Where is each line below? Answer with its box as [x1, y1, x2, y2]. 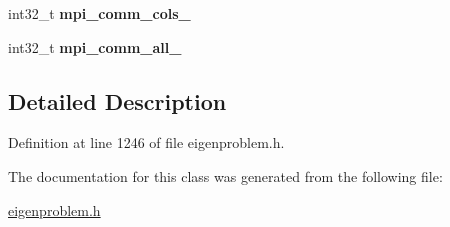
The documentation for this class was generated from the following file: [8, 165, 443, 186]
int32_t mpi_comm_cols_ [8, 3, 191, 23]
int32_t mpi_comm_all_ [8, 36, 182, 57]
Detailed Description [8, 85, 227, 116]
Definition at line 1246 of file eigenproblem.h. [8, 132, 285, 153]
